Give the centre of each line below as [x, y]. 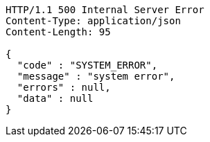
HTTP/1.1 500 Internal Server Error [105, 10]
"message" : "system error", [96, 76]
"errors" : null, [64, 87]
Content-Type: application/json [93, 21]
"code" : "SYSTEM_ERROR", [87, 65]
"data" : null [55, 98]
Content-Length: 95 [58, 32]
